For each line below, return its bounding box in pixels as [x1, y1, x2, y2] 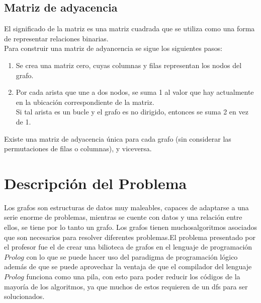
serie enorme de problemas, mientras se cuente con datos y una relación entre [4, 212, 242, 222]
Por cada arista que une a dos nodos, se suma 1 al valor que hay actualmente [16, 87, 254, 97]
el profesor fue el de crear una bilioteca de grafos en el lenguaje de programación [4, 241, 252, 252]
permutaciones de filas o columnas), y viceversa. [4, 143, 152, 154]
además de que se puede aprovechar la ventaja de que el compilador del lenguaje [4, 261, 252, 272]
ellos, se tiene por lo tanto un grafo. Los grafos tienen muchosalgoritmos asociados [4, 222, 257, 232]
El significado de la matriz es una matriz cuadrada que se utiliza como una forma [4, 23, 255, 34]
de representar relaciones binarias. [4, 33, 109, 43]
